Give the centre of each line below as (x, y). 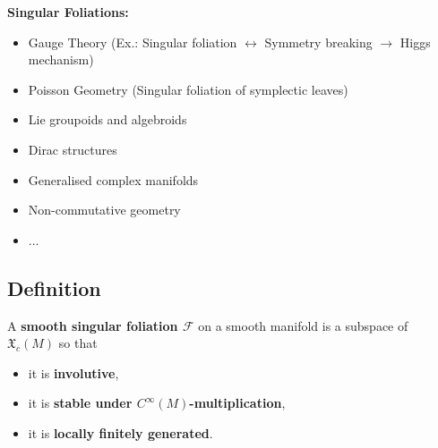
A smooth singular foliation (93, 325)
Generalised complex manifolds (113, 179)
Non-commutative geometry (104, 210)
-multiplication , (237, 403)
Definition (54, 287)
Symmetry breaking (318, 42)
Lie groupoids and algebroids (107, 119)
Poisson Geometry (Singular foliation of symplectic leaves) (188, 89)
